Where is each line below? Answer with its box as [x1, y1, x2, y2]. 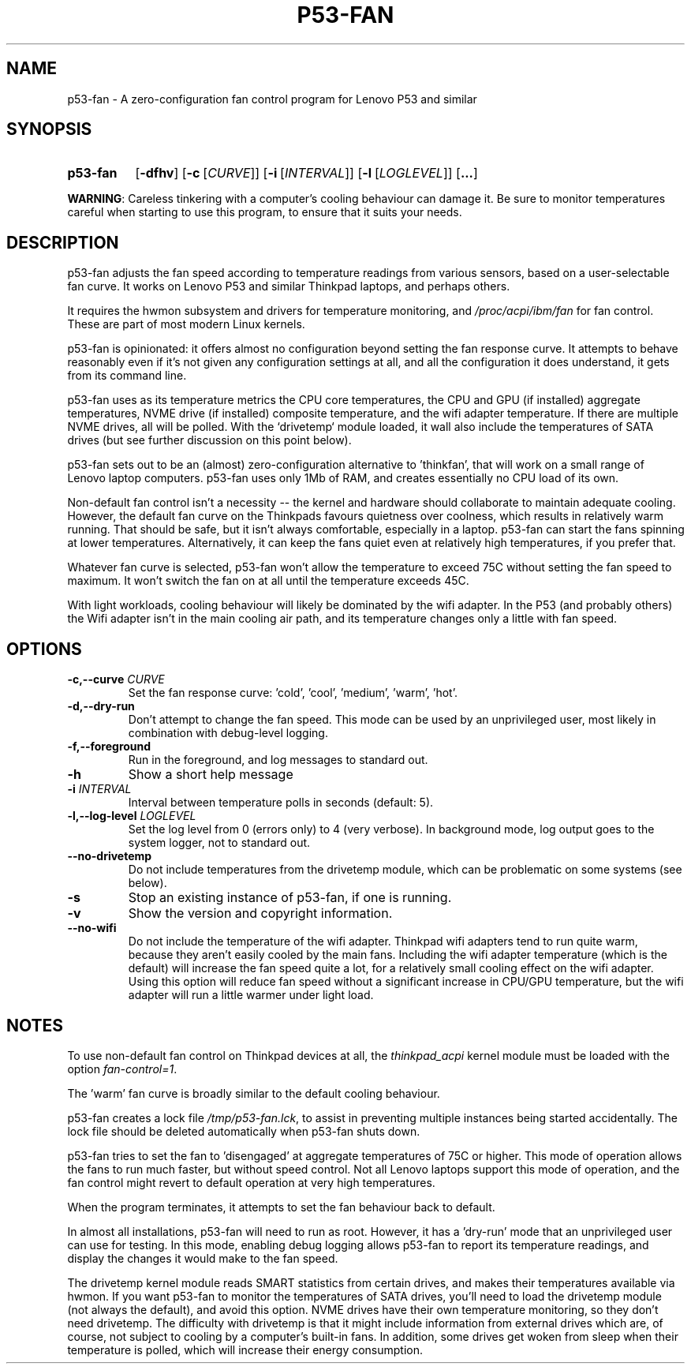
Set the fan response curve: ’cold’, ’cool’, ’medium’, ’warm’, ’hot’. [128, 686, 458, 700]
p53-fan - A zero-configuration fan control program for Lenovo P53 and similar [67, 92, 477, 106]
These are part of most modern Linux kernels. [67, 317, 305, 331]
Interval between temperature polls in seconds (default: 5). [128, 795, 434, 810]
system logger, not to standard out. [128, 836, 311, 850]
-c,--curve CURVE [67, 672, 165, 687]
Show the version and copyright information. [128, 905, 393, 922]
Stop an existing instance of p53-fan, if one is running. [128, 889, 452, 906]
